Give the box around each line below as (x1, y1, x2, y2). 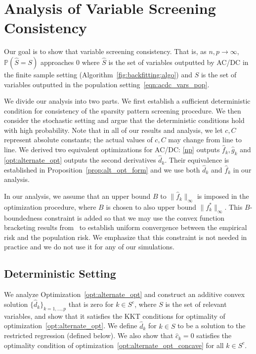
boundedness (4, 212, 43, 223)
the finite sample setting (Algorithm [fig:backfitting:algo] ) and (4, 69, 192, 79)
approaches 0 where (40, 57, 100, 67)
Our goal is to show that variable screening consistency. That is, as (4, 46, 207, 57)
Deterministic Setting (4, 266, 116, 281)
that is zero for (68, 299, 114, 309)
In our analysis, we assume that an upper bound (4, 191, 151, 201)
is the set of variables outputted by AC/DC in (108, 57, 249, 67)
